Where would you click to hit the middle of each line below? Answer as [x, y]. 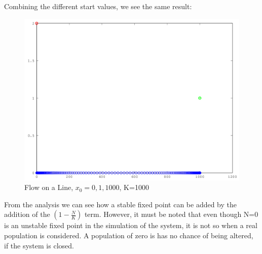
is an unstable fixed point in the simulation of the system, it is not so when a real [131, 225]
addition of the [27, 214]
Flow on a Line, [49, 187]
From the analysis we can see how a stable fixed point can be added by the [121, 204]
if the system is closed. [39, 245]
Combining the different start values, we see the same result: [98, 6]
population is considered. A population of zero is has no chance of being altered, [129, 235]
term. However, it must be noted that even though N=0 [171, 214]
